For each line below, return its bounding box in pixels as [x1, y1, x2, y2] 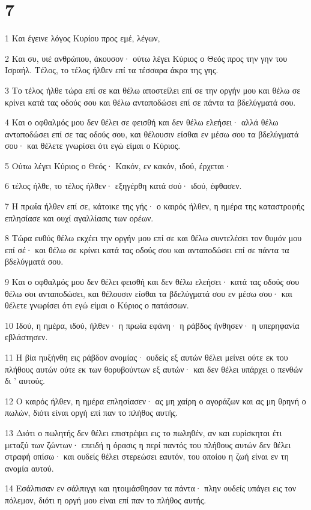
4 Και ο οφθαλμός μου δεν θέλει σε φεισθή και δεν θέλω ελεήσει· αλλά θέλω [5, 116, 279, 128]
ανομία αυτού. [5, 461, 54, 474]
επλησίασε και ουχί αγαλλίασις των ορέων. [5, 211, 154, 224]
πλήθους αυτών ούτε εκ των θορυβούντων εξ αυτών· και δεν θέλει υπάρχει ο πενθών [5, 362, 303, 375]
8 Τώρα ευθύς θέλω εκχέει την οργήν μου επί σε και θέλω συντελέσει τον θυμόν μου [5, 232, 302, 244]
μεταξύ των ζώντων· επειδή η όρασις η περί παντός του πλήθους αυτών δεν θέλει [5, 438, 291, 451]
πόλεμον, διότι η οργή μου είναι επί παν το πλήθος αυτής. [5, 493, 207, 506]
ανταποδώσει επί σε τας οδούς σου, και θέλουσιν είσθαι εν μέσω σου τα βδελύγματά [5, 127, 299, 140]
